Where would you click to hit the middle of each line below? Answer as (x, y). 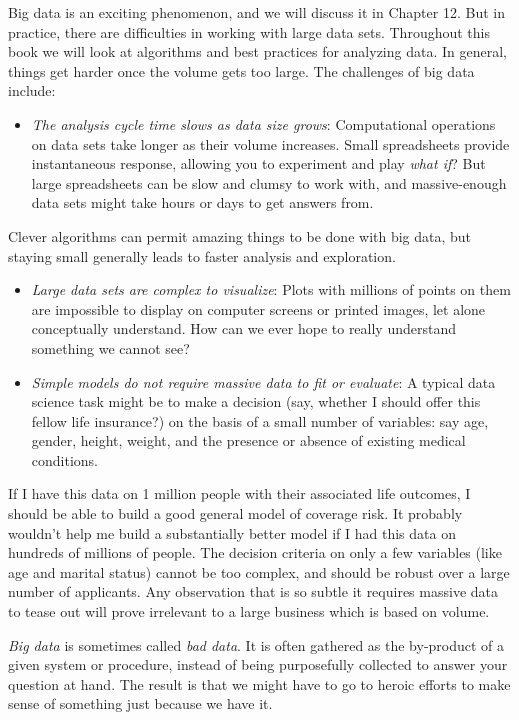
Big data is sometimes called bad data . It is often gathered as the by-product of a (256, 644)
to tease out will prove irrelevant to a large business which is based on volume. (249, 611)
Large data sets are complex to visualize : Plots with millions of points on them (271, 289)
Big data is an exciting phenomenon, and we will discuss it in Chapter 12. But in (256, 12)
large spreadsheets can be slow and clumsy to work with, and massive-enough (269, 182)
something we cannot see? (110, 347)
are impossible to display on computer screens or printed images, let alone (258, 308)
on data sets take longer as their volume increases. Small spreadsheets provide (270, 143)
